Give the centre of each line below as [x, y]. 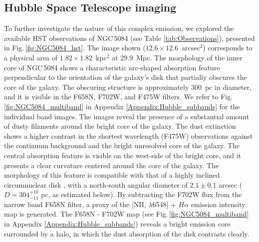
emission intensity [218, 204]
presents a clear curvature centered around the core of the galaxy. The [112, 165]
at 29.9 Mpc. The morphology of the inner [177, 57]
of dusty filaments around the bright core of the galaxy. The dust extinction [120, 126]
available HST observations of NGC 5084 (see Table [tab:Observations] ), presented [129, 38]
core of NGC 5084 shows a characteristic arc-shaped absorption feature [112, 67]
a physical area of [31, 57]
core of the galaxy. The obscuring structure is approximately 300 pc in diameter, [128, 87]
